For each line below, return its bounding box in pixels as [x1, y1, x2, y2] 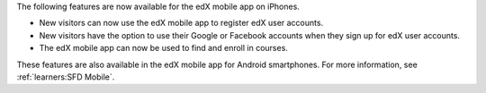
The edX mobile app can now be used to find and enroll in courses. [39, 43, 288, 54]
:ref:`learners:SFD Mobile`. [16, 72, 115, 82]
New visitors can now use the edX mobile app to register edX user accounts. [39, 18, 324, 29]
